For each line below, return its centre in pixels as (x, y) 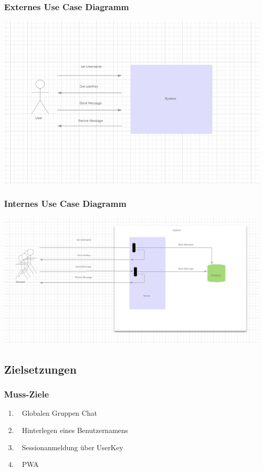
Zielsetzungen (40, 369)
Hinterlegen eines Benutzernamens (75, 430)
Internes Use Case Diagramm (65, 203)
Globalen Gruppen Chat (59, 413)
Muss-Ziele (27, 394)
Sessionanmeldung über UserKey (73, 447)
